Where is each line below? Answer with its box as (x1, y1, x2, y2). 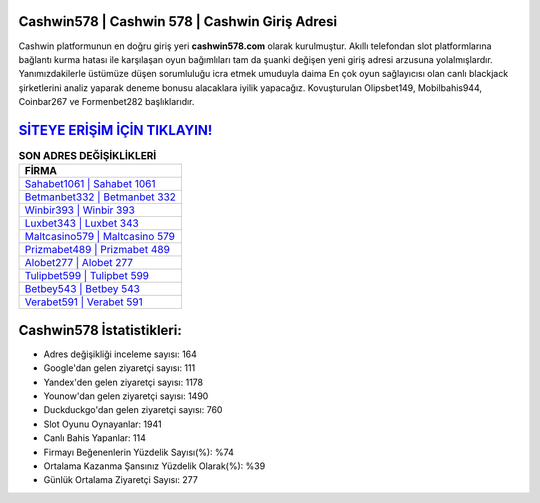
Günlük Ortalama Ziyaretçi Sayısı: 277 (43, 474, 199, 486)
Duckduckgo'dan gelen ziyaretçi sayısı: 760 (43, 404, 223, 416)
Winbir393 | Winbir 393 (24, 203, 135, 217)
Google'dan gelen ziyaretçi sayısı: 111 (43, 362, 196, 374)
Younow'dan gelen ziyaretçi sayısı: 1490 (43, 390, 209, 402)
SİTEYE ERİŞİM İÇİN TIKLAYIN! (18, 121, 213, 139)
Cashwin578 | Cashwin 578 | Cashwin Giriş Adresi (18, 13, 338, 30)
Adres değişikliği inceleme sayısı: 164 (43, 348, 197, 360)
